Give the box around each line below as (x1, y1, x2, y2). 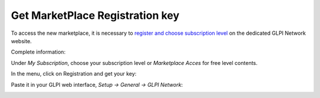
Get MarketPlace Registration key (11, 9, 180, 22)
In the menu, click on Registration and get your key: (11, 70, 137, 77)
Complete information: (11, 48, 66, 55)
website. (11, 37, 32, 44)
